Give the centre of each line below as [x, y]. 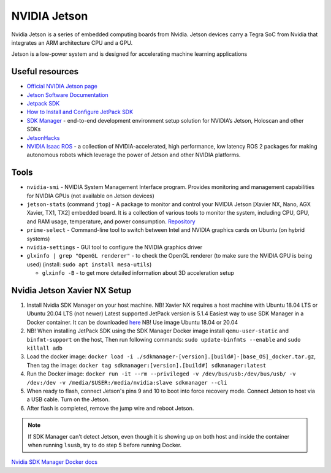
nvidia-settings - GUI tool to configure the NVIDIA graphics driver [114, 247]
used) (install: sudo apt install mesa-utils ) [89, 264]
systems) [38, 239]
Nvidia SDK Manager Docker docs [55, 462]
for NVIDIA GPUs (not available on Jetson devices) [90, 196]
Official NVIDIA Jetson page [62, 87]
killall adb [44, 348]
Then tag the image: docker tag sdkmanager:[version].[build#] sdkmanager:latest [146, 365]
